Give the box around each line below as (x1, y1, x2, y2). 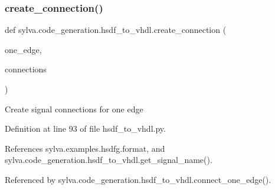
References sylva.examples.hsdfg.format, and (5, 142, 165, 154)
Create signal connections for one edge (5, 102, 143, 115)
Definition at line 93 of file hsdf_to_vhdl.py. (5, 122, 166, 135)
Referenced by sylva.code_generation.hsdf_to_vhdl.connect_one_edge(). (5, 173, 271, 185)
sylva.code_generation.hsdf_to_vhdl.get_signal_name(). (5, 154, 212, 166)
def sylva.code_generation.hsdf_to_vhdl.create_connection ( (5, 24, 227, 36)
